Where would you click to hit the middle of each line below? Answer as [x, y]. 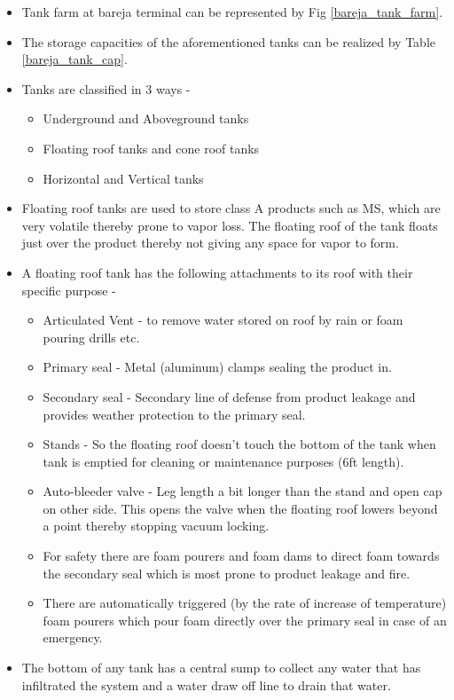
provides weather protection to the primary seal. [174, 414]
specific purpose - [69, 290]
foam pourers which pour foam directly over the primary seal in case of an [245, 620]
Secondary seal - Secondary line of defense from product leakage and [229, 396]
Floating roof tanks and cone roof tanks [151, 148]
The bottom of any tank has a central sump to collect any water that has [221, 668]
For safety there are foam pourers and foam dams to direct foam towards [241, 556]
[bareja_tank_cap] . [74, 59]
